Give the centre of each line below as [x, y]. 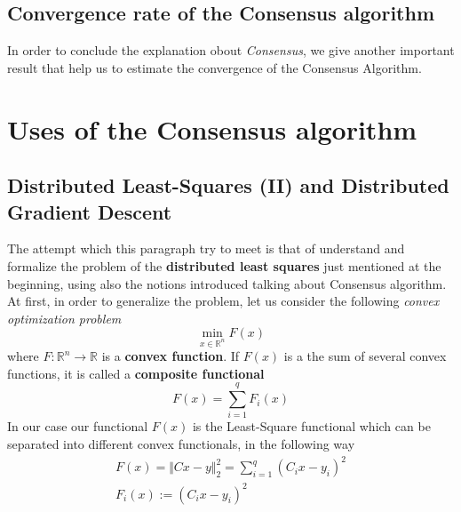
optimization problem [64, 318]
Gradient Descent [90, 211]
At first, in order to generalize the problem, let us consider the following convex [223, 301]
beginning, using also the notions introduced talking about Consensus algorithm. [227, 283]
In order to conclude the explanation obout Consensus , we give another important [231, 50]
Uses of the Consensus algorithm [212, 128]
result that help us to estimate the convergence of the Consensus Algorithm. [215, 67]
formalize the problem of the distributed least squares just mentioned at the [224, 265]
